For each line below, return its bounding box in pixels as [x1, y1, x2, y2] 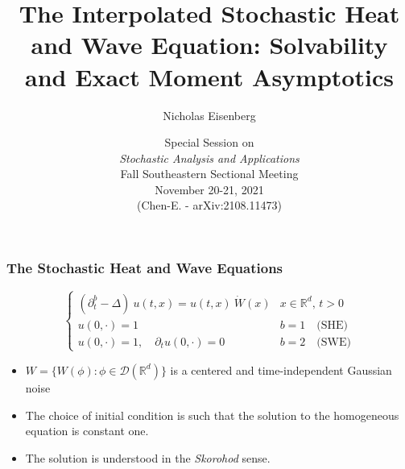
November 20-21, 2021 [155, 181, 264, 197]
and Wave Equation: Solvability [31, 28, 388, 61]
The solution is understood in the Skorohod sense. [25, 449, 271, 466]
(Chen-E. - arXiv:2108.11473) [137, 197, 282, 214]
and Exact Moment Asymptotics [25, 60, 394, 93]
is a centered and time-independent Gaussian [170, 361, 392, 378]
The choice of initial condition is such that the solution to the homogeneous [25, 406, 399, 423]
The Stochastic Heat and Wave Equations [6, 258, 283, 278]
